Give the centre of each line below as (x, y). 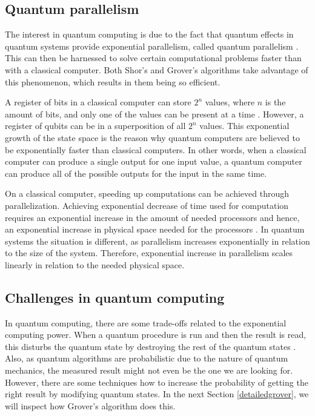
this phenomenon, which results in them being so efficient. (113, 81)
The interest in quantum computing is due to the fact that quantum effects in (149, 34)
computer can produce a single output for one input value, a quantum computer (154, 161)
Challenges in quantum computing (115, 297)
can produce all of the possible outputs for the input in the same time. (136, 173)
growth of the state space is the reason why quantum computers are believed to (152, 137)
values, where (230, 102)
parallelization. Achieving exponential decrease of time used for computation (147, 205)
